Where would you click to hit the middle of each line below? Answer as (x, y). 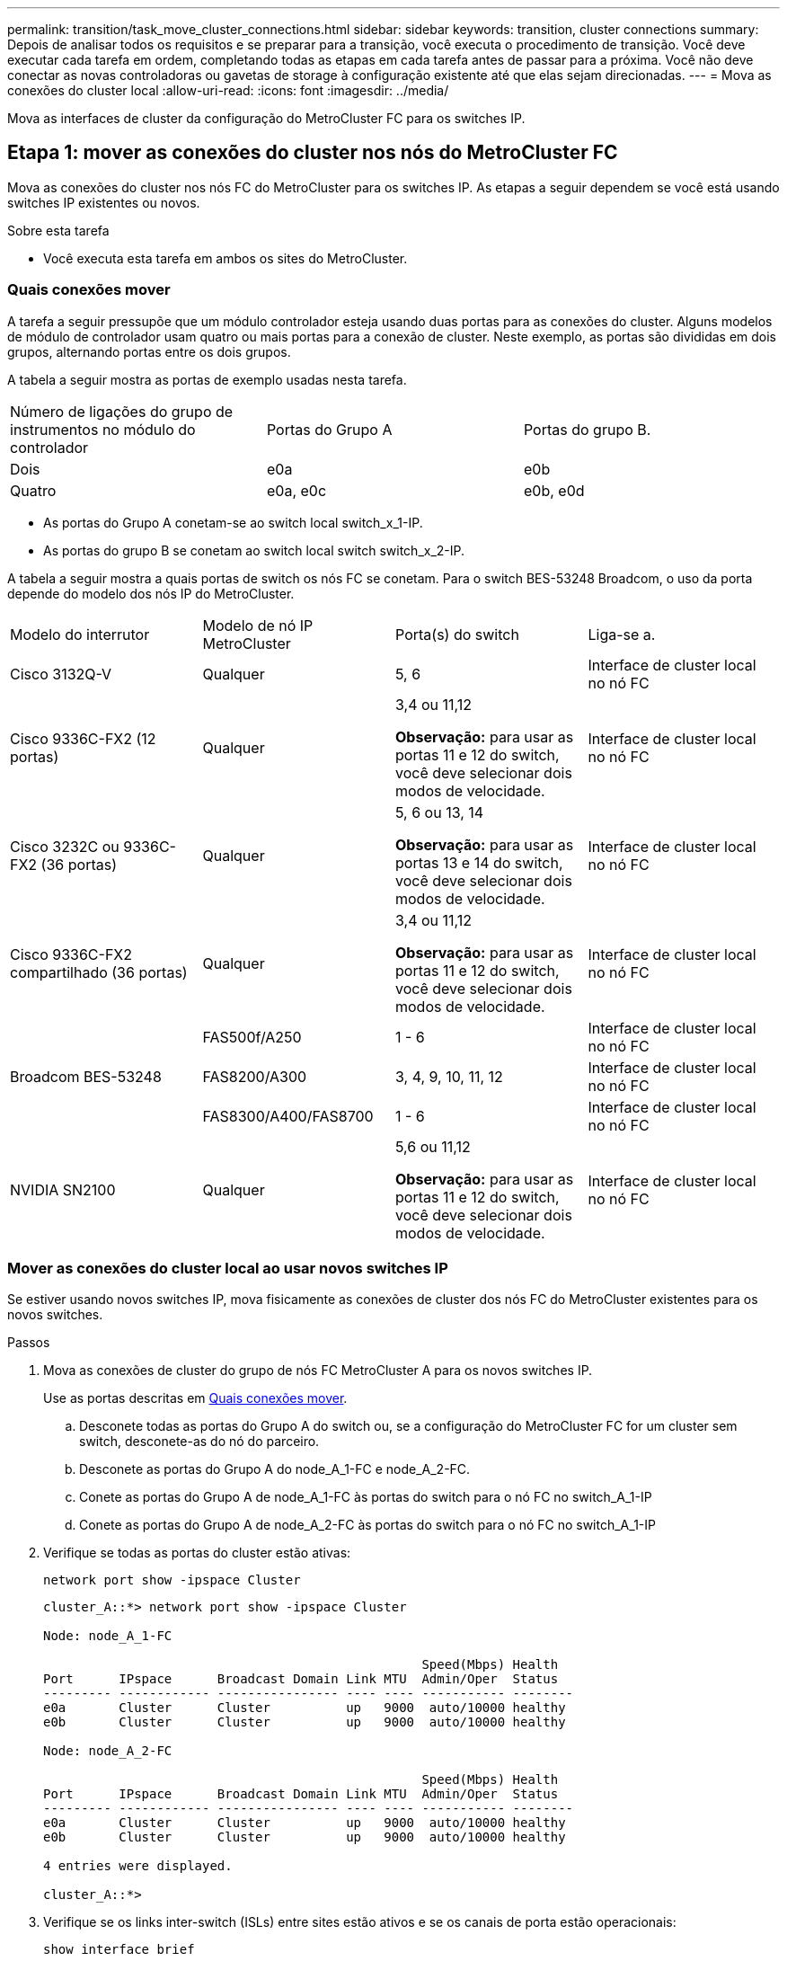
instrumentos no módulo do (103, 429)
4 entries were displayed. (138, 1866)
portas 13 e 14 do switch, (479, 862)
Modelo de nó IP (258, 625)
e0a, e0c (296, 490)
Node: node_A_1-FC (108, 1636)
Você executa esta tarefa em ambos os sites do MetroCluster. (225, 258)
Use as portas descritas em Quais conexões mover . (195, 1398)
